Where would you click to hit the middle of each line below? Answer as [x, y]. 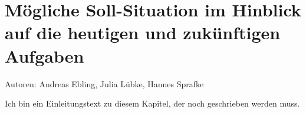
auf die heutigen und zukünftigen [143, 32]
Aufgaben [45, 55]
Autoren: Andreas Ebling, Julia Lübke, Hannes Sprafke [104, 83]
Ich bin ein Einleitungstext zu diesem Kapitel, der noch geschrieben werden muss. [152, 103]
